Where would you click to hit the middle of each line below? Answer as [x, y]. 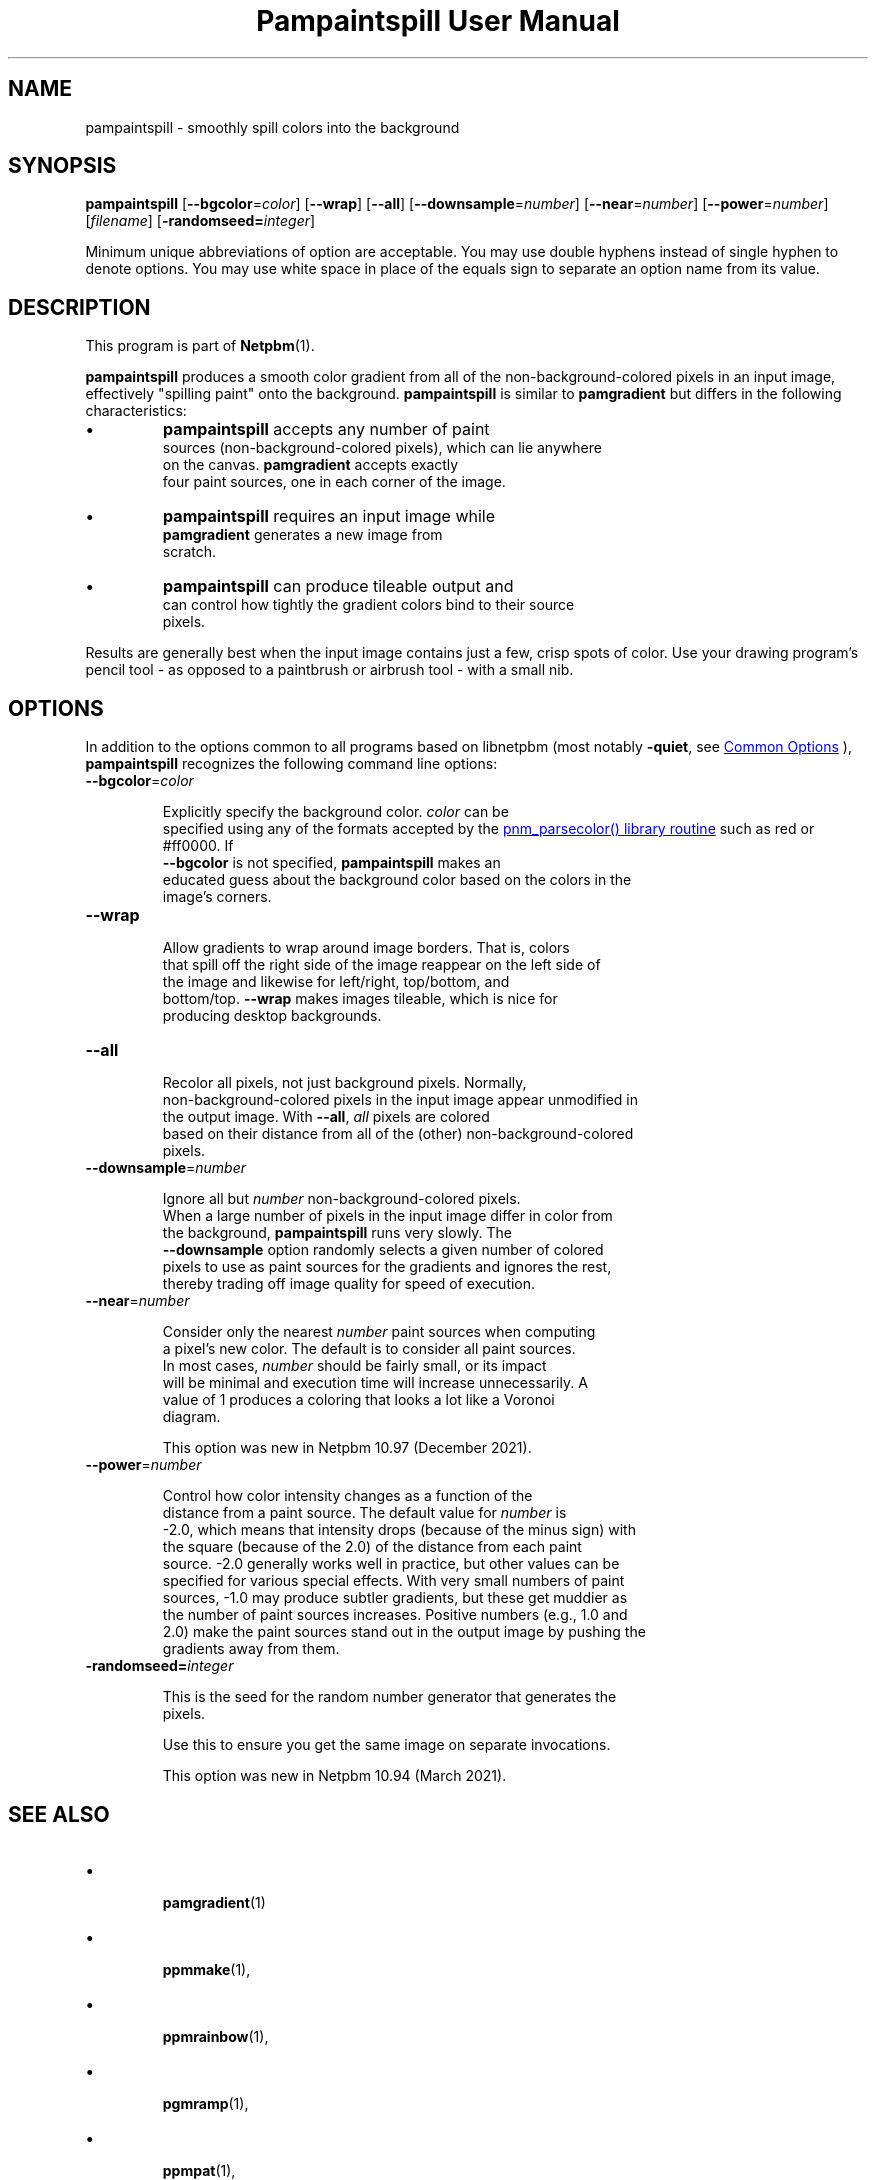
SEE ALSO [59, 1814]
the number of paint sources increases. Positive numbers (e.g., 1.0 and [395, 1615]
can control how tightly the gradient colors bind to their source [368, 605]
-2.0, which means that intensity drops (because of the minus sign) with [399, 1530]
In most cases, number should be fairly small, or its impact [354, 1366]
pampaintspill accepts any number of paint [326, 429]
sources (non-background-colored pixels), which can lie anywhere [382, 448]
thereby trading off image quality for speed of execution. [349, 1284]
